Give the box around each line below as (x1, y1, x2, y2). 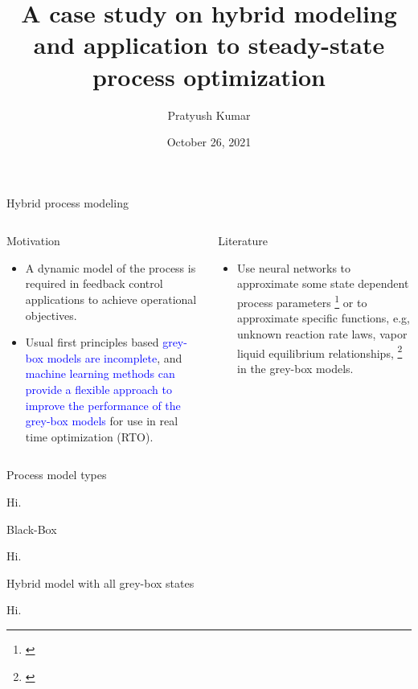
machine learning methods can (25, 365, 175, 382)
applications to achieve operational (25, 291, 197, 308)
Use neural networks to (237, 259, 351, 276)
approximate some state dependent (237, 275, 409, 292)
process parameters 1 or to (237, 292, 367, 310)
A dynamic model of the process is (25, 259, 196, 276)
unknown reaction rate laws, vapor (237, 325, 408, 342)
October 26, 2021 (166, 133, 252, 150)
